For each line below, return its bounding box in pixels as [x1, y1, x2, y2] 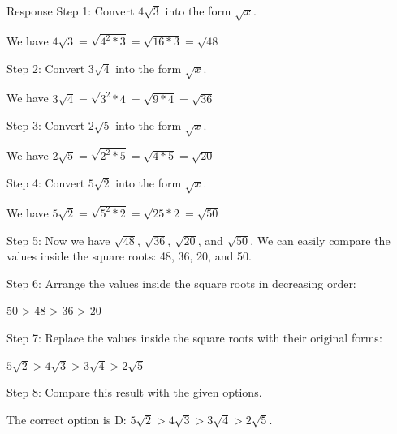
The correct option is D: [6, 410, 127, 428]
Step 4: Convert [6, 174, 85, 191]
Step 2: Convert [6, 59, 85, 76]
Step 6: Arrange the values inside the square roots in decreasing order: [6, 274, 356, 291]
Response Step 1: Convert [6, 2, 135, 19]
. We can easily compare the [250, 231, 391, 248]
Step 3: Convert [6, 117, 85, 134]
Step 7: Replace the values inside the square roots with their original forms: [6, 329, 382, 346]
